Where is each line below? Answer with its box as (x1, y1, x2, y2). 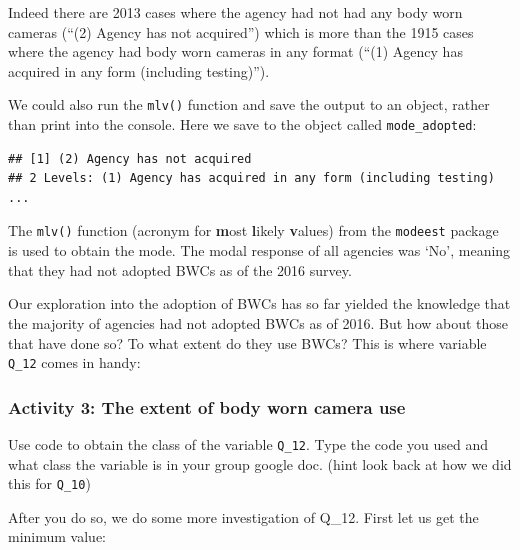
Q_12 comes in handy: (8, 352, 141, 373)
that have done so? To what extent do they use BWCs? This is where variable (8, 332, 487, 353)
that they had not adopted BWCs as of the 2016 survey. (8, 259, 352, 280)
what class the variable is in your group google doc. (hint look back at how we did (8, 453, 512, 474)
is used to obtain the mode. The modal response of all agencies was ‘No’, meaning (8, 240, 511, 261)
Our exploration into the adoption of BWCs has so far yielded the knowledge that (8, 293, 511, 314)
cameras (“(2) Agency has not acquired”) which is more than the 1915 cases (8, 21, 474, 42)
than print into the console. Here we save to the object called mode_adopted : (8, 114, 477, 135)
